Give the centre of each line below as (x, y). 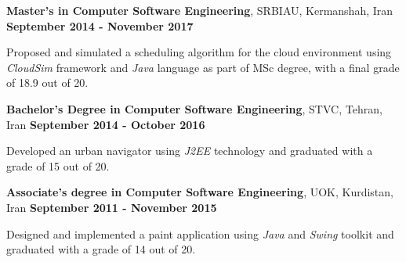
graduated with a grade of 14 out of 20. (101, 249)
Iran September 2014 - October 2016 (106, 124)
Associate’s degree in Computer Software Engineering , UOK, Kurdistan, (200, 192)
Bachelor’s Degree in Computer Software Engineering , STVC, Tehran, (194, 108)
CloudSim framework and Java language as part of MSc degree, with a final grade (203, 67)
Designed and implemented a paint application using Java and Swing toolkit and (200, 233)
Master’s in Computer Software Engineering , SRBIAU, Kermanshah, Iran (200, 10)
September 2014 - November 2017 (100, 25)
